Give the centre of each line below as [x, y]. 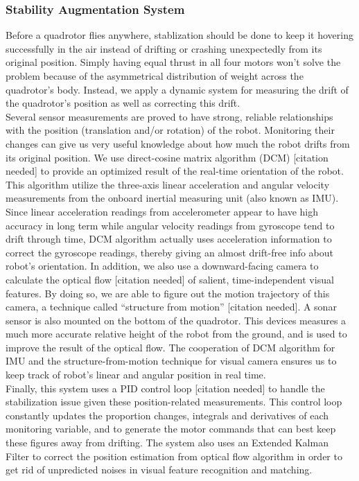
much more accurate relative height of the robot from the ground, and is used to [176, 334]
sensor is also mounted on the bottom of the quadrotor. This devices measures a [176, 320]
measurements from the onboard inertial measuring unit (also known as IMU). [172, 198]
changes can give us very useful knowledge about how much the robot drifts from [178, 143]
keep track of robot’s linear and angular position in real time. [136, 375]
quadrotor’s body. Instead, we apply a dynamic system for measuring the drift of [177, 89]
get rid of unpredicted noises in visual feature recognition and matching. [159, 470]
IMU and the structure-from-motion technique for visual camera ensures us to [171, 361]
